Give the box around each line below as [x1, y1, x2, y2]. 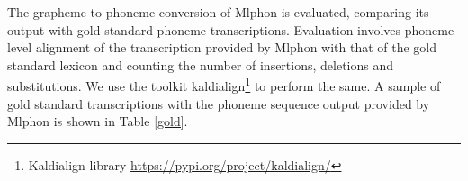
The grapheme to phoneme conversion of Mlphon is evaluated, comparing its [7, 3, 429, 21]
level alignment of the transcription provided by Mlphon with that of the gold [7, 38, 437, 57]
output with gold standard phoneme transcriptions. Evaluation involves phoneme [7, 20, 454, 39]
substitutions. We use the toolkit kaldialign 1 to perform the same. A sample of [7, 74, 441, 95]
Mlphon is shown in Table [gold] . [7, 112, 188, 131]
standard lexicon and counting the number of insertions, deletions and [7, 55, 394, 74]
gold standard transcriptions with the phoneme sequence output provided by [7, 94, 430, 113]
